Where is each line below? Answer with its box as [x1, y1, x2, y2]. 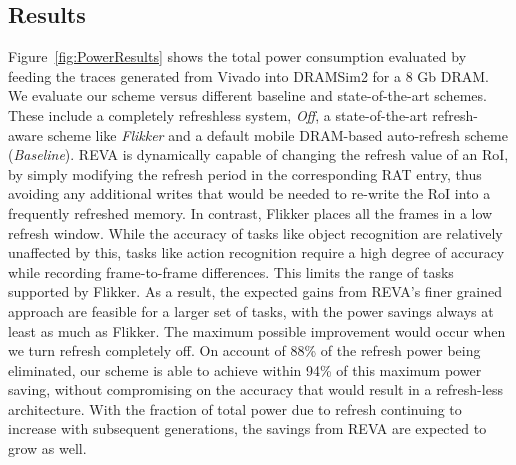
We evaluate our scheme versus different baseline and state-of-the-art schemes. [8, 85, 487, 106]
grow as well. [8, 438, 87, 459]
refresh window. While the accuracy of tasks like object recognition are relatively [8, 222, 503, 243]
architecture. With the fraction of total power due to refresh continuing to [8, 398, 462, 419]
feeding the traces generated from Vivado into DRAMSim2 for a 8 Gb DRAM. [8, 65, 489, 86]
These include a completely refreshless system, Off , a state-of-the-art [8, 104, 428, 125]
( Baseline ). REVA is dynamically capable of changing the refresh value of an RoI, [8, 144, 509, 165]
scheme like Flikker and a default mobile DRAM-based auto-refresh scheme [47, 124, 508, 145]
